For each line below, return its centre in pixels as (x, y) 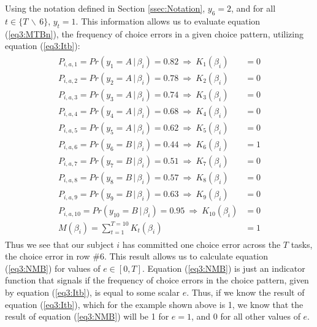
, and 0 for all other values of (246, 316)
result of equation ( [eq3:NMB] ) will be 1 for (87, 316)
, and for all (254, 8)
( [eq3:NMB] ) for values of (53, 268)
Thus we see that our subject (59, 244)
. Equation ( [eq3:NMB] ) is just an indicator (223, 268)
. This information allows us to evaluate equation (168, 21)
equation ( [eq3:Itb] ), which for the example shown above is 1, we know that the (154, 304)
